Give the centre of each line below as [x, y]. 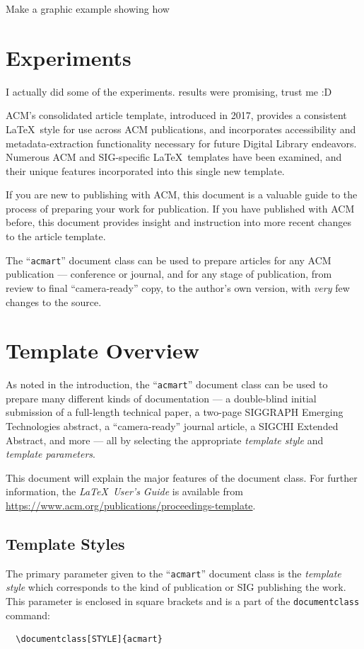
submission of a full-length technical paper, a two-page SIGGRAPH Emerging [175, 412]
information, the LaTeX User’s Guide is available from [124, 491]
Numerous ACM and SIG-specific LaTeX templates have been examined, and [174, 157]
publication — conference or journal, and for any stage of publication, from [169, 274]
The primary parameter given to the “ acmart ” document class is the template [174, 573]
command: [28, 615]
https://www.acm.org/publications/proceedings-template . [131, 506]
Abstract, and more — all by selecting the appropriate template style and [165, 440]
